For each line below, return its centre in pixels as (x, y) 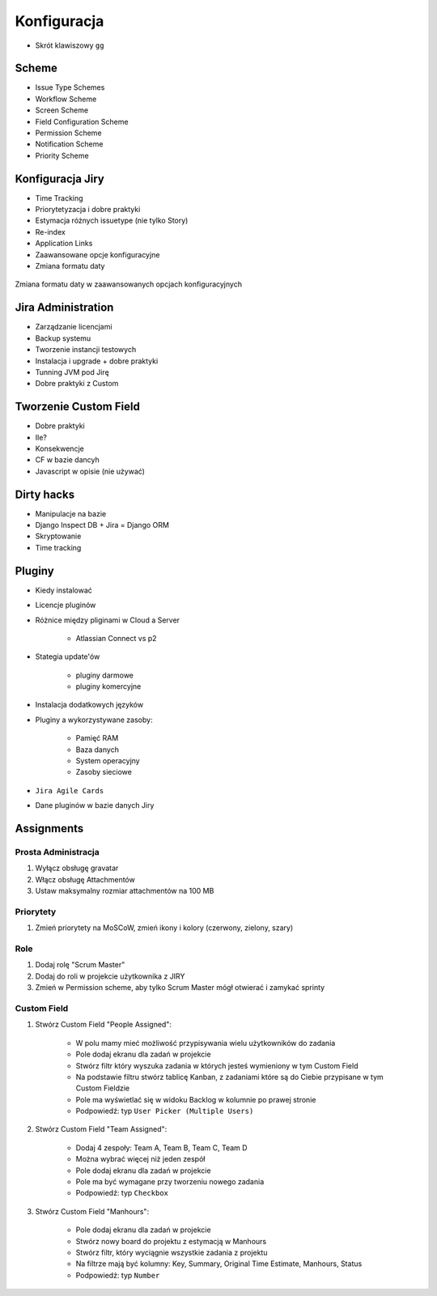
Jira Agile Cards (70, 790)
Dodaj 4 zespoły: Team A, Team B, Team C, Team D (161, 1147)
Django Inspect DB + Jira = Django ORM (102, 525)
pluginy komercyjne (108, 686)
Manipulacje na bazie (71, 513)
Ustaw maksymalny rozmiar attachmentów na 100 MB (125, 891)
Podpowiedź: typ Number (118, 1275)
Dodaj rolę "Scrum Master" (80, 965)
